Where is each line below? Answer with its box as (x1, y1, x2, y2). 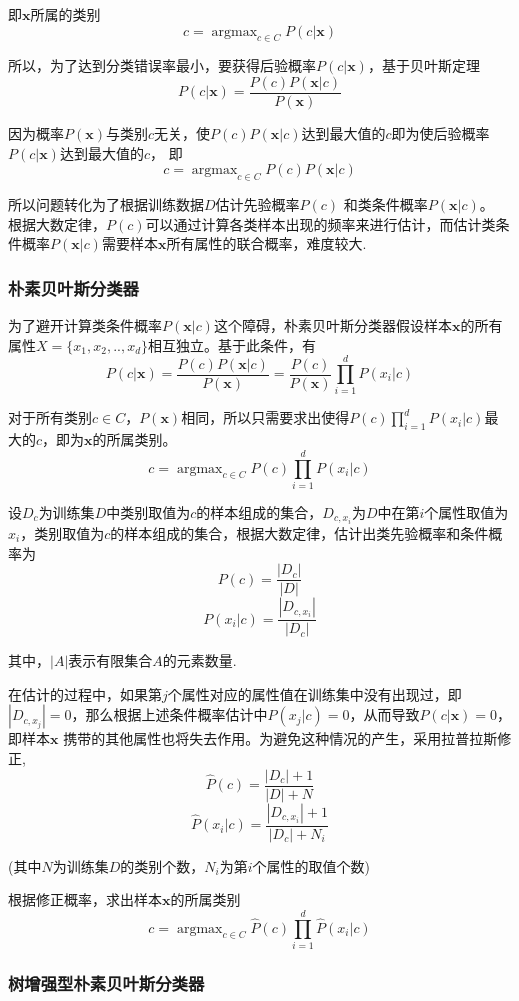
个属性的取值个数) (252, 855, 371, 876)
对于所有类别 (8, 407, 92, 428)
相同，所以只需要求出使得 (181, 407, 350, 428)
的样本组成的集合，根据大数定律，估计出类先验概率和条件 (110, 522, 489, 543)
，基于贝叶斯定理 (367, 55, 480, 76)
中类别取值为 (106, 501, 191, 522)
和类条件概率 (343, 194, 428, 215)
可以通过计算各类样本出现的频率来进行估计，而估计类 (145, 213, 496, 234)
